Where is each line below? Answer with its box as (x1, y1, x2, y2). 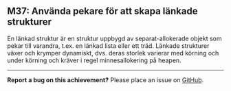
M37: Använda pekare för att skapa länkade (7, 5, 198, 17)
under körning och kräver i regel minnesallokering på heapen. (7, 56, 181, 64)
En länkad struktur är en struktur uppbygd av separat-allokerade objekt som (7, 34, 222, 42)
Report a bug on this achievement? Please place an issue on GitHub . (7, 75, 204, 84)
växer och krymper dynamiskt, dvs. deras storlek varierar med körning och (7, 49, 219, 57)
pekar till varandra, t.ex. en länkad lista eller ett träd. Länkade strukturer (7, 41, 210, 50)
